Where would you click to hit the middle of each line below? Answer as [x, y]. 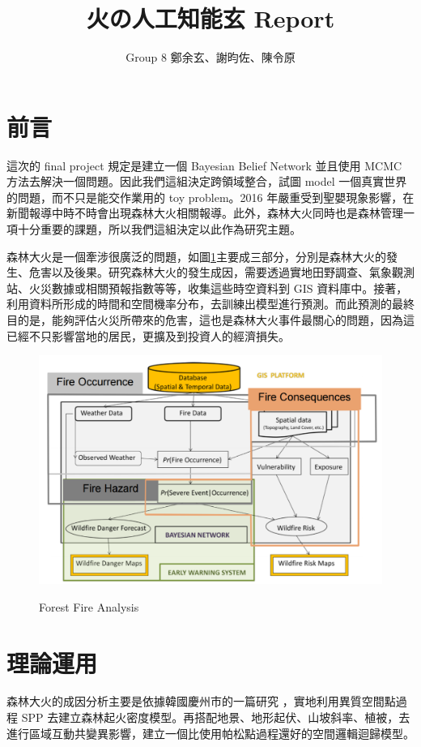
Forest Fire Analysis [89, 606]
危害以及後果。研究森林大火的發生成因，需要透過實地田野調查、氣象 [210, 272]
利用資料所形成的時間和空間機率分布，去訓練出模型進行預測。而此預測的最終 [210, 304]
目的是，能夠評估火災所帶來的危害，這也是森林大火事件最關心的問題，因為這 [210, 320]
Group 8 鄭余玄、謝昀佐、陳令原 [210, 57]
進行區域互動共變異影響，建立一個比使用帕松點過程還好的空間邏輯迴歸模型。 [210, 733]
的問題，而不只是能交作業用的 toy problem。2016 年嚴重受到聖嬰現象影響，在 [210, 197]
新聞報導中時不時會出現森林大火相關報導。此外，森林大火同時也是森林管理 [205, 213]
